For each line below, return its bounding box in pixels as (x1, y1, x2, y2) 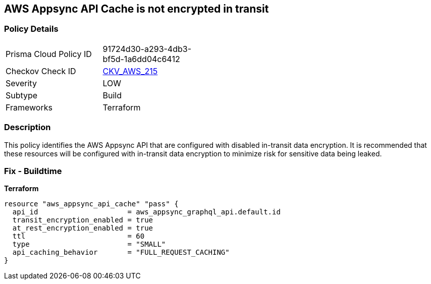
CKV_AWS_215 (102, 66, 158, 76)
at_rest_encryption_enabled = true (12, 224, 153, 233)
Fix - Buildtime (4, 165, 62, 176)
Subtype (6, 90, 38, 100)
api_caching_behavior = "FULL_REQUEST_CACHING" (12, 248, 230, 257)
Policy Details (4, 24, 59, 34)
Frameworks (6, 102, 52, 112)
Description (4, 122, 51, 133)
